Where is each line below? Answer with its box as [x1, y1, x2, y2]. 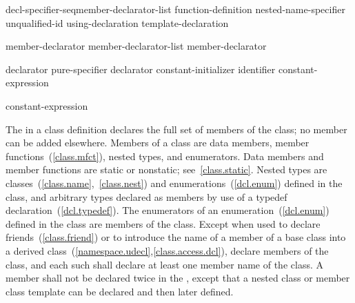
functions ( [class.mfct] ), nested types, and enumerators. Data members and [6, 148, 324, 163]
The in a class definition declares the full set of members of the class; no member [6, 121, 347, 136]
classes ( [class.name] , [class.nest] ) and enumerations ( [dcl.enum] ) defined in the [6, 175, 343, 190]
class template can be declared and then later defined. [6, 284, 234, 298]
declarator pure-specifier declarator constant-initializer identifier [6, 61, 276, 76]
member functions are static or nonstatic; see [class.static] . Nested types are [6, 162, 327, 177]
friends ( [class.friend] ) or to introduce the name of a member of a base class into [6, 230, 346, 244]
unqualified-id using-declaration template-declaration [6, 15, 229, 30]
